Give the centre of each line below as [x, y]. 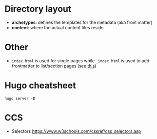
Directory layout [38, 9]
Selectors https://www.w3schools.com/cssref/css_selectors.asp [76, 131]
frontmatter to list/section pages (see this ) [54, 66]
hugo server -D [20, 98]
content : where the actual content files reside [58, 27]
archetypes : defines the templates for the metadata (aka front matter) [82, 22]
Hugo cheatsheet [40, 86]
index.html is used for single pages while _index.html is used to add [80, 61]
